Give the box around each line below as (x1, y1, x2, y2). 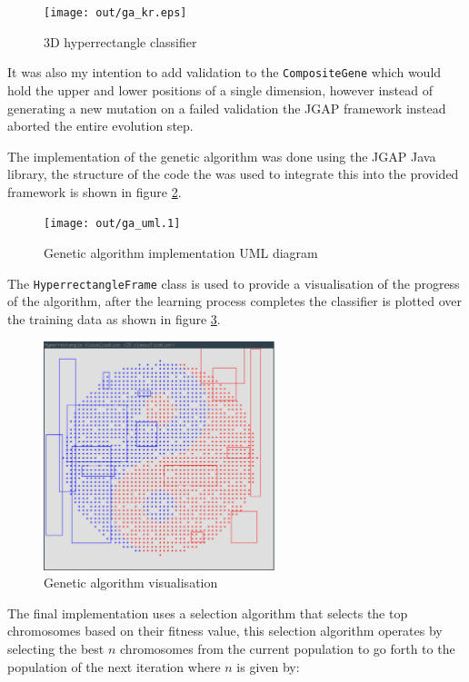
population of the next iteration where (7, 657, 221, 676)
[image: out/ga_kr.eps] (44, 6, 187, 19)
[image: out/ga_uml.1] (44, 217, 181, 231)
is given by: (236, 657, 300, 676)
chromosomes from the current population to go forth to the (120, 639, 455, 658)
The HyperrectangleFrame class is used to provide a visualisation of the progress (7, 273, 460, 292)
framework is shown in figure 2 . (7, 182, 182, 201)
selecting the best (7, 639, 105, 658)
